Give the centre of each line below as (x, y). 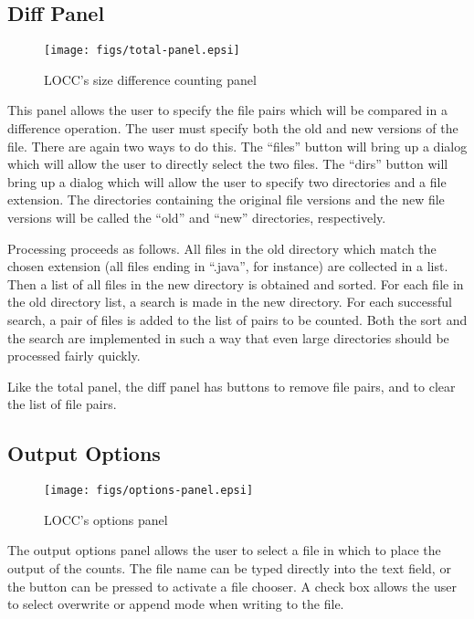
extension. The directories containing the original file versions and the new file (226, 199)
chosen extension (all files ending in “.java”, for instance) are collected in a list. (228, 266)
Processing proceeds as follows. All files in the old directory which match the (222, 248)
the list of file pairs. (62, 404)
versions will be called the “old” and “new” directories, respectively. (197, 218)
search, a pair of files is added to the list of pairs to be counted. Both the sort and (237, 319)
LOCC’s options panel (106, 519)
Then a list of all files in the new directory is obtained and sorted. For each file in (236, 283)
